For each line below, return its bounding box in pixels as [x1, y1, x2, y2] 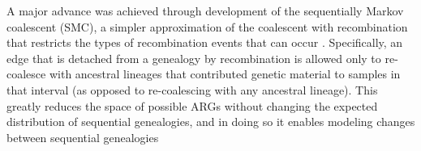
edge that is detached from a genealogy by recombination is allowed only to [6, 49, 381, 66]
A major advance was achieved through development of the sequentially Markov [6, 2, 404, 19]
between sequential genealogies [6, 128, 159, 145]
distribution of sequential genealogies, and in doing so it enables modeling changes [6, 113, 415, 130]
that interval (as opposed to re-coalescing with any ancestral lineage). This [6, 81, 378, 98]
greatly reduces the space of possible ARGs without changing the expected [6, 97, 378, 114]
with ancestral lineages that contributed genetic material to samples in [49, 65, 401, 82]
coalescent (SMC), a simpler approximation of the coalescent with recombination [6, 18, 408, 35]
